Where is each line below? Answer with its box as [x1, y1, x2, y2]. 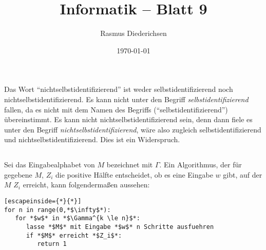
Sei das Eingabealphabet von [4, 159, 95, 170]
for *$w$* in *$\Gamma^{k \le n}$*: [15, 215, 140, 222]
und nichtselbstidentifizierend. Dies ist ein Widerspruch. [4, 134, 180, 145]
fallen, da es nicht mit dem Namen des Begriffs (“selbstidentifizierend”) [4, 104, 228, 114]
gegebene [4, 169, 32, 180]
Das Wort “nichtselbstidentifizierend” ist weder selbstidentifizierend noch [4, 84, 233, 94]
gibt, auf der [223, 169, 262, 180]
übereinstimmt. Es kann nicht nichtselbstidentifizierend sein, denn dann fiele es [4, 114, 253, 125]
